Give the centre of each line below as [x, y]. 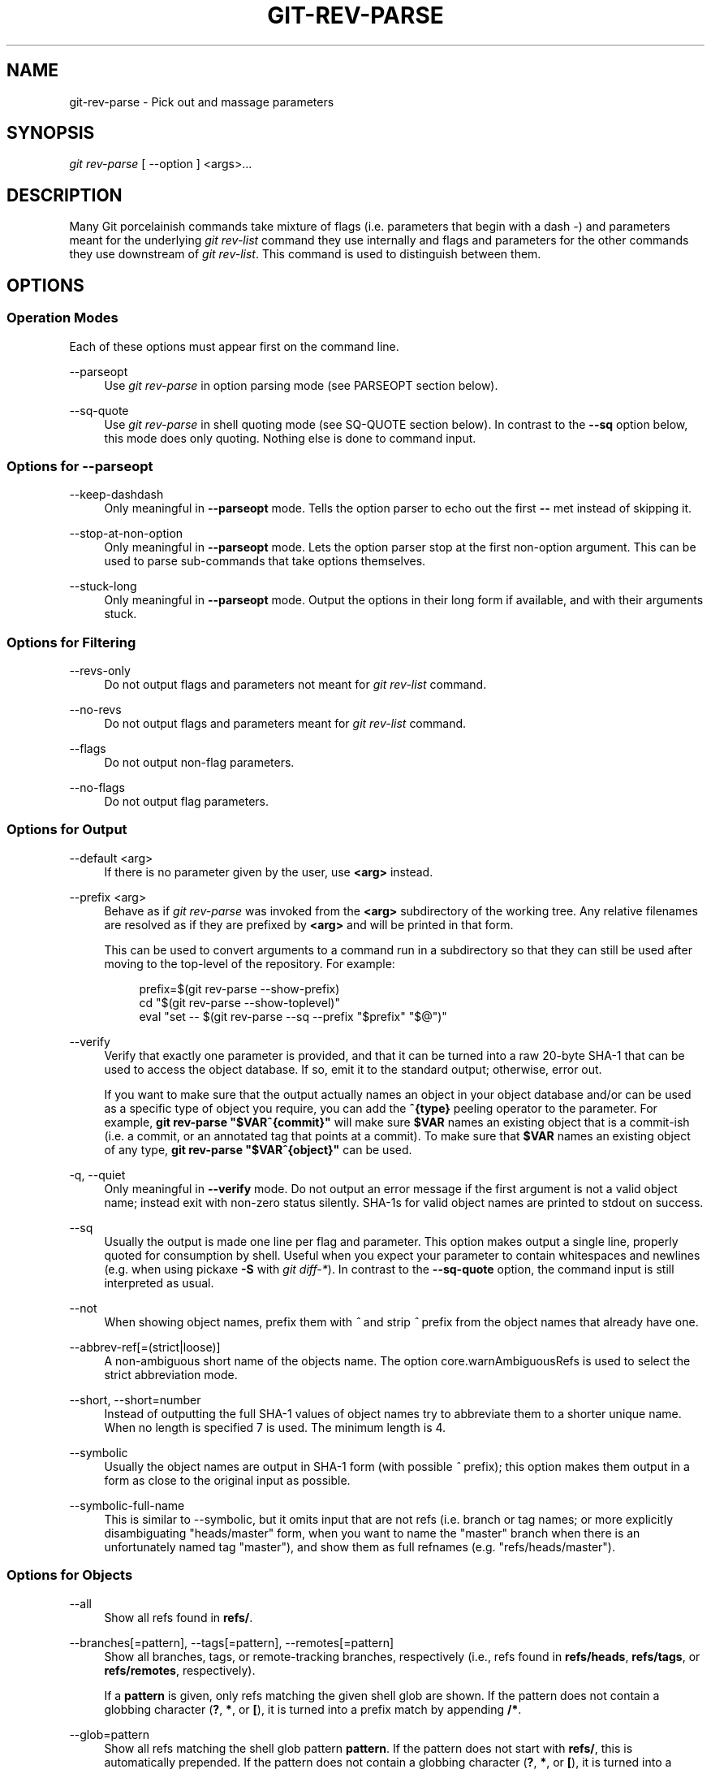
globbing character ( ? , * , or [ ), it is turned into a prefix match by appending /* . [313, 1709]
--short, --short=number [135, 1399]
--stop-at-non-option [126, 534]
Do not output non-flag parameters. [199, 762]
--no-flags [97, 787]
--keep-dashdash [116, 495]
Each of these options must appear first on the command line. [234, 346]
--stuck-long [103, 586]
